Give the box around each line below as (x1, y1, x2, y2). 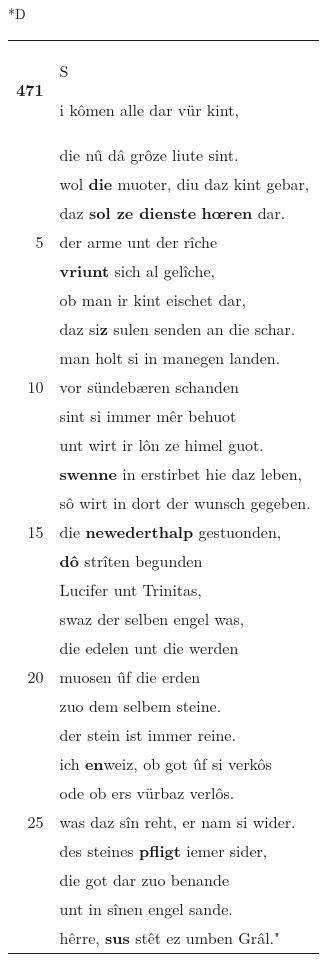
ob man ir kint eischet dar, (59, 287, 247, 311)
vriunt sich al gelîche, (59, 258, 215, 282)
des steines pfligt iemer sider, (59, 838, 268, 862)
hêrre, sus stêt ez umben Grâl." (59, 925, 281, 949)
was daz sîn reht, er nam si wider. (59, 809, 296, 833)
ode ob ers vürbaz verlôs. (59, 780, 235, 804)
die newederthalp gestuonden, (59, 519, 282, 543)
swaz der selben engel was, (59, 606, 245, 630)
